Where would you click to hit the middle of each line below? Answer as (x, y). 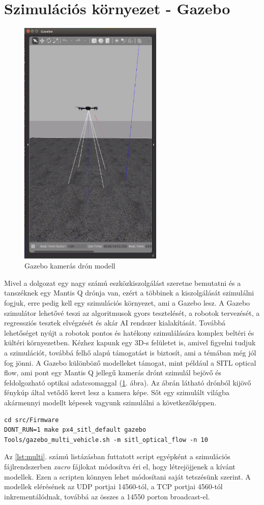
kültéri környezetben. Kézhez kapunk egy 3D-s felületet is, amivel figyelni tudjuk (130, 343)
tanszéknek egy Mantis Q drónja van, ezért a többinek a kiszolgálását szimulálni (129, 293)
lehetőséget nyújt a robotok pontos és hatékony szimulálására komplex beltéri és (129, 332)
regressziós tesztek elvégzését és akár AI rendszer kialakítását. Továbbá (115, 323)
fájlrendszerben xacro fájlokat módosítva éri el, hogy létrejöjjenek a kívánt (120, 466)
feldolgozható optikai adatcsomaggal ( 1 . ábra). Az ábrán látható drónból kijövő (128, 382)
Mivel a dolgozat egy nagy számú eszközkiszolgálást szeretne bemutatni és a (123, 283)
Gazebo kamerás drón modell (70, 266)
